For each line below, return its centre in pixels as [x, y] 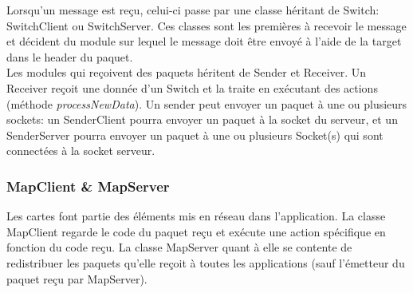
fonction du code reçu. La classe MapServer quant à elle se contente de [179, 247]
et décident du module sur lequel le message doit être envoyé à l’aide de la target [204, 41]
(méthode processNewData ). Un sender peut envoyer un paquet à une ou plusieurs [207, 103]
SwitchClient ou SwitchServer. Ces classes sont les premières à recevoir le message [206, 25]
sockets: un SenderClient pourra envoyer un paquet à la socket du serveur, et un [202, 119]
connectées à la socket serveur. [81, 150]
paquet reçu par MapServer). [77, 278]
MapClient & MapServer [88, 186]
